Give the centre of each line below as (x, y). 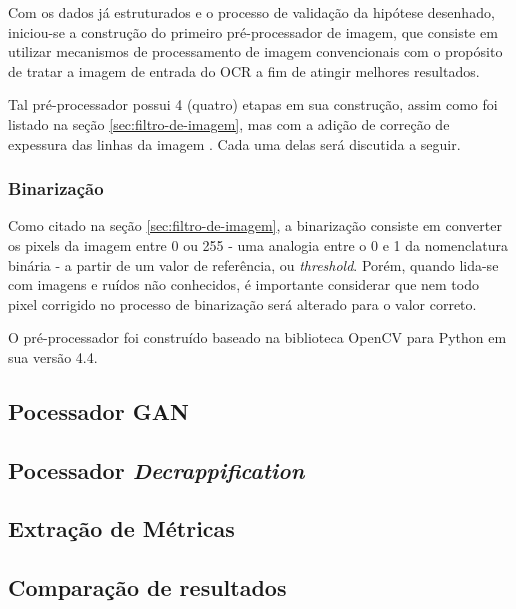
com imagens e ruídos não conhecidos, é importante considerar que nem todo (243, 284)
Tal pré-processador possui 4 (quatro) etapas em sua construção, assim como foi (253, 104)
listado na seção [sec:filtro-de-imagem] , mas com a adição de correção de (229, 123)
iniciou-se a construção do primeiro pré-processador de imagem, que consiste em (253, 31)
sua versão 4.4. (53, 356)
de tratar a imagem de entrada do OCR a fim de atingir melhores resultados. (244, 70)
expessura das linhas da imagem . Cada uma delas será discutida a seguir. (234, 143)
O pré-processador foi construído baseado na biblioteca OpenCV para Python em (257, 337)
